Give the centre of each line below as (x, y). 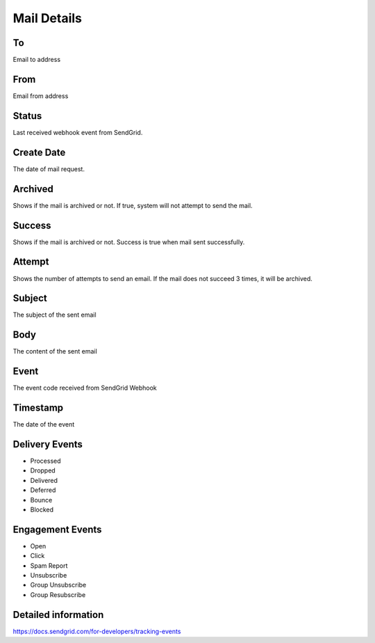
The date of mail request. (49, 169)
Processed (46, 461)
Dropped (43, 470)
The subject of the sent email (55, 315)
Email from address (41, 96)
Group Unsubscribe (58, 585)
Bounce (41, 500)
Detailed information (58, 615)
